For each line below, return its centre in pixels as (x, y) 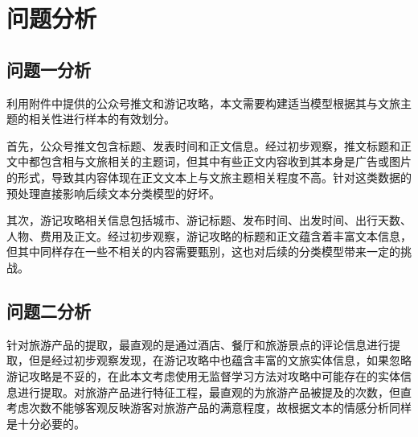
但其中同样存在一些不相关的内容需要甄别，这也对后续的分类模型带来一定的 (203, 251)
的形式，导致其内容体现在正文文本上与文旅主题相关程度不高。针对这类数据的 (209, 177)
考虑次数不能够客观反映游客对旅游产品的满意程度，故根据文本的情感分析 (198, 408)
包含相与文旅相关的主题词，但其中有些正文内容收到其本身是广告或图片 (225, 161)
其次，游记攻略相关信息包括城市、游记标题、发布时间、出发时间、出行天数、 (209, 220)
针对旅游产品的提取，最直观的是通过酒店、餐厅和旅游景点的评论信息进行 (198, 344)
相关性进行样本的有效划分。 (102, 119)
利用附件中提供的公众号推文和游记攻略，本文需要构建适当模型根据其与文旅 (203, 103)
